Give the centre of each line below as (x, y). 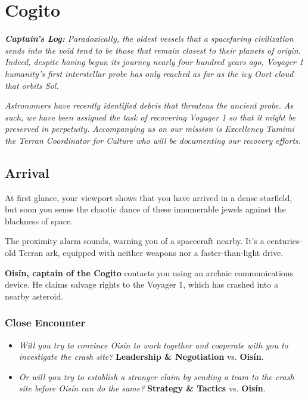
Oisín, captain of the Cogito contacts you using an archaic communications (149, 272)
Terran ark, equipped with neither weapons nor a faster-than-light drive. (151, 253)
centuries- (285, 241)
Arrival (27, 172)
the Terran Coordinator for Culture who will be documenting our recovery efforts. (153, 140)
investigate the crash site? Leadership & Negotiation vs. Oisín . (141, 357)
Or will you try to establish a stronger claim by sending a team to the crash (156, 376)
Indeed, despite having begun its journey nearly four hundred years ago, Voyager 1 (154, 62)
